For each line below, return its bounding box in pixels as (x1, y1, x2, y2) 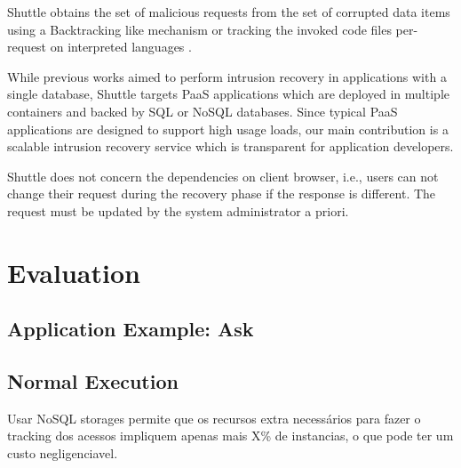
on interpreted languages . (50, 37, 192, 56)
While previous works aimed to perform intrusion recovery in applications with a (7, 67, 447, 85)
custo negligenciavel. (7, 444, 118, 463)
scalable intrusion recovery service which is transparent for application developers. (7, 137, 454, 156)
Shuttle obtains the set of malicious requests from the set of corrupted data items (7, 3, 450, 20)
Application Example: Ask (7, 315, 254, 343)
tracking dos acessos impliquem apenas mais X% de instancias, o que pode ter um (7, 426, 454, 445)
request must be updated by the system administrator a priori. (7, 201, 349, 220)
